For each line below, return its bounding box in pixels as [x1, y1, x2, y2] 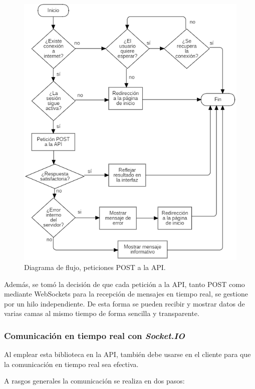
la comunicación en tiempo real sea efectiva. [4, 358, 139, 369]
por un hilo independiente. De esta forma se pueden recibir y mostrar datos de [4, 298, 245, 308]
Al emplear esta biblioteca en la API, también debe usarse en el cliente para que [4, 349, 251, 359]
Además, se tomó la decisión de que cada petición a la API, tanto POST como [4, 278, 245, 289]
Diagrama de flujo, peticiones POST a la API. [24, 261, 166, 272]
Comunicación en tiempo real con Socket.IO [4, 329, 185, 341]
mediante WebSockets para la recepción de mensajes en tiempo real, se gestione [4, 288, 248, 299]
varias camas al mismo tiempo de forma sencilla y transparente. [4, 308, 199, 318]
